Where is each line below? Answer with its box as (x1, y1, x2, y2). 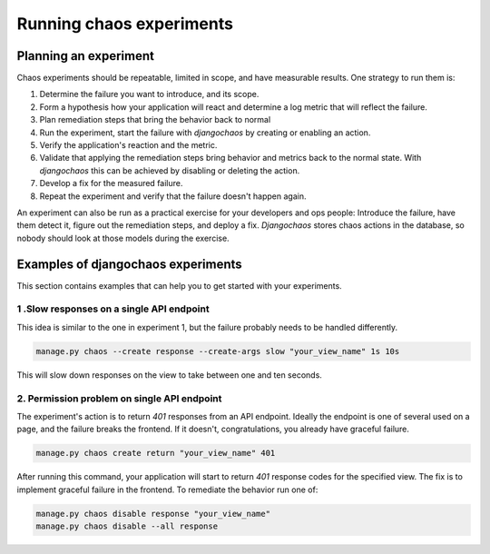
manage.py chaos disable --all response (35, 521, 218, 531)
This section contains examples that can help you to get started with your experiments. (16, 280, 342, 291)
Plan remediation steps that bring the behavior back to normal (39, 114, 271, 125)
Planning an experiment (16, 48, 154, 64)
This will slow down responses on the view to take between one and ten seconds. (16, 369, 322, 381)
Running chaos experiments (16, 14, 233, 34)
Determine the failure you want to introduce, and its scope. (39, 89, 260, 100)
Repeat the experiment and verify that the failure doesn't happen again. (39, 191, 307, 202)
